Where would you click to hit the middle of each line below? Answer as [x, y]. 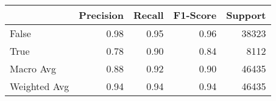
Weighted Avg [40, 86]
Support [246, 15]
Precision [101, 15]
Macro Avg [33, 68]
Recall [149, 15]
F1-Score [195, 15]
